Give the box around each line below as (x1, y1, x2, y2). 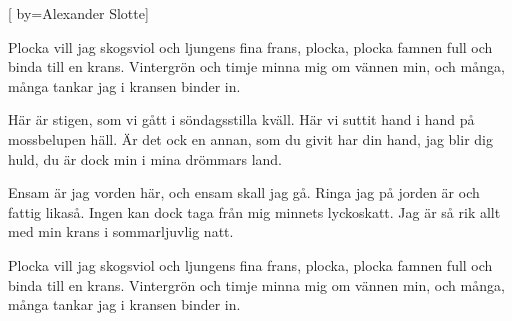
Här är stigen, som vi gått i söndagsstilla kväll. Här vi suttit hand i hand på (8, 109, 475, 130)
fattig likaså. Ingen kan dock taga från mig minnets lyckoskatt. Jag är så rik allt (8, 201, 501, 222)
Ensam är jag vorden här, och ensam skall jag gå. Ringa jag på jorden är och (8, 182, 480, 203)
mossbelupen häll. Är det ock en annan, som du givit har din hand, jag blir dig (8, 128, 493, 149)
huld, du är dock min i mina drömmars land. (8, 148, 283, 169)
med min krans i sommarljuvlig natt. (8, 221, 234, 242)
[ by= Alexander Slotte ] (8, 3, 149, 23)
